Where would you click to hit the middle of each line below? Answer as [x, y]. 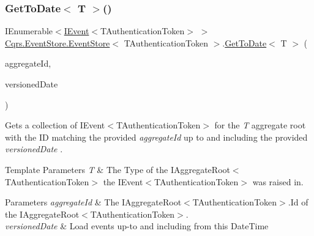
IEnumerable [29, 31]
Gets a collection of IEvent [55, 125]
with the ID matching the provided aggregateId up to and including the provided [156, 137]
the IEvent [123, 181]
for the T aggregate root [260, 125]
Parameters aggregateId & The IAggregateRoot [93, 202]
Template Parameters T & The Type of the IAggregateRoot [118, 169]
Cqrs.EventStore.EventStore [58, 42]
